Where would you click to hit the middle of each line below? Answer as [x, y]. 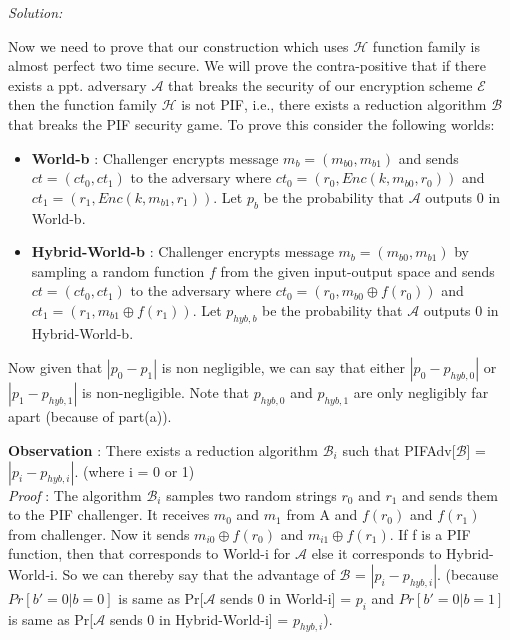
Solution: [35, 12]
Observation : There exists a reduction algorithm [163, 449]
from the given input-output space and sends [357, 270]
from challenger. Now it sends [99, 533]
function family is [426, 45]
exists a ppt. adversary [77, 84]
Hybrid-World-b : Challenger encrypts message [182, 251]
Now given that [55, 367]
